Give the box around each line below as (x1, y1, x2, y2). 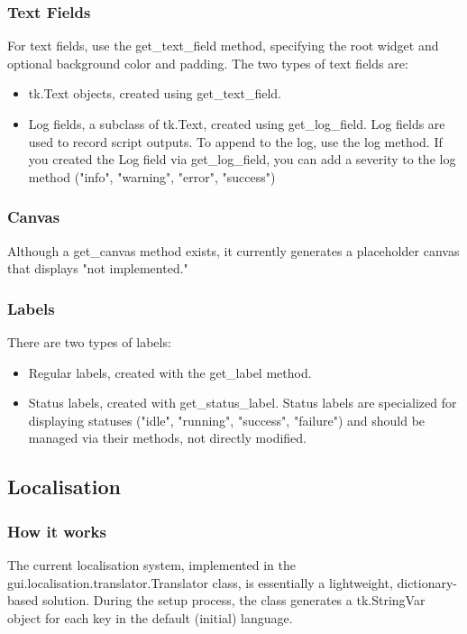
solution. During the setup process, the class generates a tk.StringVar (41, 591, 426, 610)
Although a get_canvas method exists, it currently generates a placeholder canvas (7, 241, 460, 260)
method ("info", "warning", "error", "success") (28, 167, 276, 186)
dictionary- (397, 573, 458, 592)
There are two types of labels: (7, 333, 171, 351)
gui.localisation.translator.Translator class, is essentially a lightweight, (7, 573, 393, 592)
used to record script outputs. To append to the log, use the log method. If (28, 132, 443, 151)
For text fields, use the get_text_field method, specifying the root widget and (7, 36, 439, 55)
